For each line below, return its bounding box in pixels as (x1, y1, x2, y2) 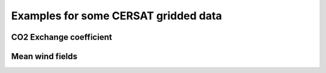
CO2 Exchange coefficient (11, 32, 112, 42)
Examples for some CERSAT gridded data (11, 9, 223, 22)
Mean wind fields (11, 51, 78, 62)
